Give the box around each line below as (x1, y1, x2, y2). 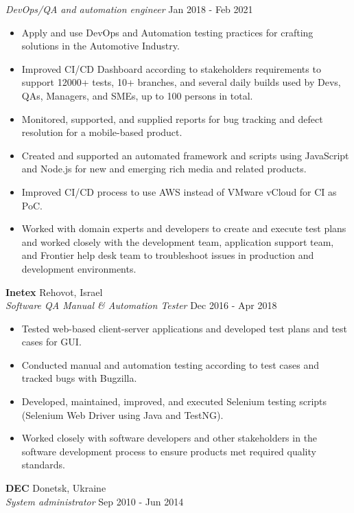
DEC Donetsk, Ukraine (5, 481, 106, 495)
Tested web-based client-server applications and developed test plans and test (21, 321, 348, 335)
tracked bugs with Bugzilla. (21, 371, 137, 385)
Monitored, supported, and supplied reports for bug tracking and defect (21, 111, 323, 126)
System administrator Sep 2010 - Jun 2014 (5, 494, 184, 508)
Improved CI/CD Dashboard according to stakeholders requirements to (21, 61, 321, 76)
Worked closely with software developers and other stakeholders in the (21, 431, 318, 445)
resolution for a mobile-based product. (21, 125, 182, 139)
